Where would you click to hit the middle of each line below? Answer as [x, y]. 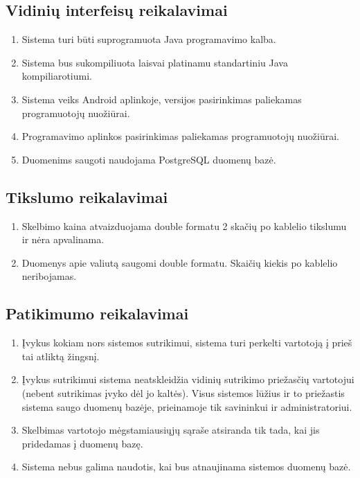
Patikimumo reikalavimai [97, 313]
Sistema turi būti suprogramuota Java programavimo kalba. [149, 39]
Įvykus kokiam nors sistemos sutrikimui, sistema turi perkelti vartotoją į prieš [187, 343]
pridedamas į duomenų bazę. [82, 443]
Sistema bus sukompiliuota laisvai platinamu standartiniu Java [155, 62]
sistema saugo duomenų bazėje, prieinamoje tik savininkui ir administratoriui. [187, 406]
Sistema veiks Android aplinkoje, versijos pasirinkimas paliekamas [162, 99]
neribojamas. [49, 276]
